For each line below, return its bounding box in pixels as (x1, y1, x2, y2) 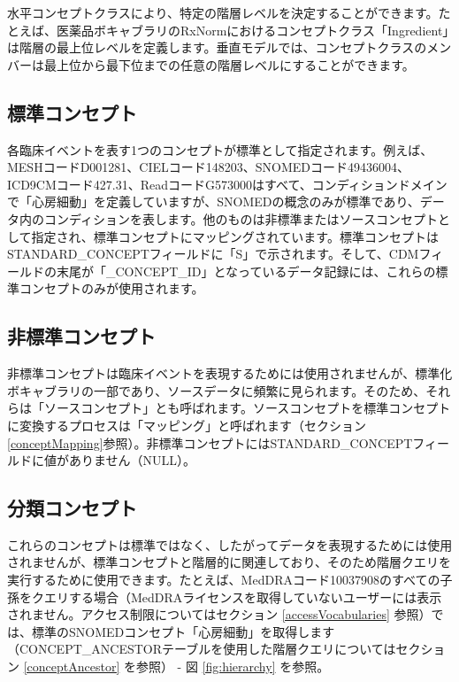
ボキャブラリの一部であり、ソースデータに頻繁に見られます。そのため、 (7, 381, 426, 399)
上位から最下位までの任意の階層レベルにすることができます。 (56, 55, 415, 74)
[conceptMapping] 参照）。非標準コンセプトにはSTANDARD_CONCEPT (7, 433, 413, 452)
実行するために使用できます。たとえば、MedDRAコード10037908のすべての (7, 570, 440, 589)
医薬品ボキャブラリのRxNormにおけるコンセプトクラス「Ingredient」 (56, 20, 449, 39)
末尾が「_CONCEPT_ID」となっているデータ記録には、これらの (56, 261, 436, 280)
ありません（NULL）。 (68, 451, 196, 469)
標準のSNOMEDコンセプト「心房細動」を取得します (31, 622, 335, 640)
